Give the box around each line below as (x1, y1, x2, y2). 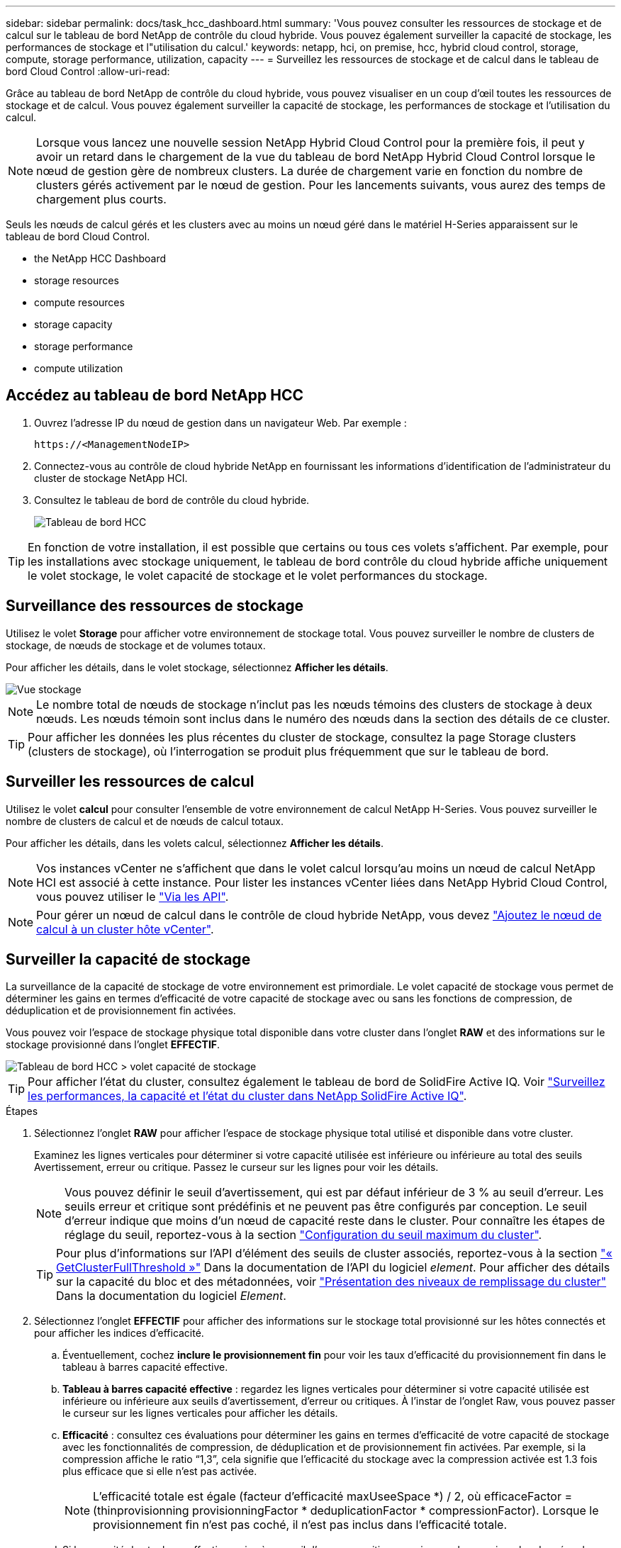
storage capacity (34, 318, 113, 330)
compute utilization (34, 362, 123, 374)
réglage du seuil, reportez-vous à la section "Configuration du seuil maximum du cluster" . (65, 1228, 542, 1243)
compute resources (34, 296, 125, 308)
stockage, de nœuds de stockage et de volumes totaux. (6, 639, 266, 651)
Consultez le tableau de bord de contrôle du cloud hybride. (34, 493, 310, 506)
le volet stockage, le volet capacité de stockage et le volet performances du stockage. (28, 568, 488, 583)
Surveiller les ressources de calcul (6, 773, 254, 791)
